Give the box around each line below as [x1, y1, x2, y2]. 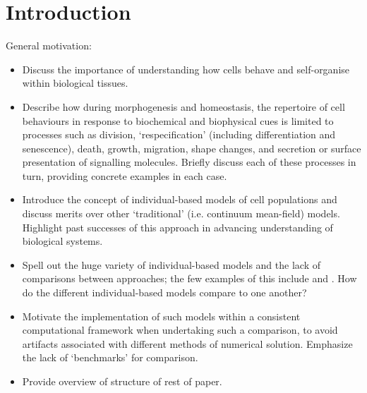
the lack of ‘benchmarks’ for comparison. [22, 350, 198, 365]
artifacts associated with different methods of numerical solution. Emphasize [22, 336, 353, 351]
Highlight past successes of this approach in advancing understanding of [22, 219, 333, 234]
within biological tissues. [22, 75, 128, 90]
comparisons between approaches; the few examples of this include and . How [22, 271, 357, 286]
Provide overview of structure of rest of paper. [22, 374, 222, 388]
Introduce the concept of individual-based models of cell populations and [22, 192, 337, 207]
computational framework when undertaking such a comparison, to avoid [22, 322, 338, 337]
